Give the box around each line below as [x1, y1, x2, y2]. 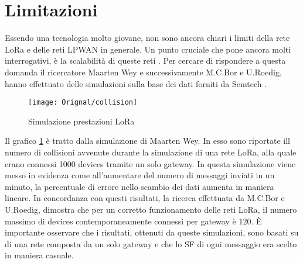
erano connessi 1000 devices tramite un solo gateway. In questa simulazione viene [5, 157, 296, 169]
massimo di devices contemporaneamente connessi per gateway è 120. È [5, 214, 262, 227]
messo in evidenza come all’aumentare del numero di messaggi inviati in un [5, 169, 275, 181]
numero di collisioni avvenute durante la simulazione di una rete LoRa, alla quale [5, 146, 297, 158]
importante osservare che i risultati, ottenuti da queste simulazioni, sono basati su [5, 226, 299, 238]
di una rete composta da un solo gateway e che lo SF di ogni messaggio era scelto [5, 237, 297, 250]
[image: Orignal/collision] [28, 98, 138, 107]
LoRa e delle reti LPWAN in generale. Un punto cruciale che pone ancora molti [5, 43, 291, 55]
